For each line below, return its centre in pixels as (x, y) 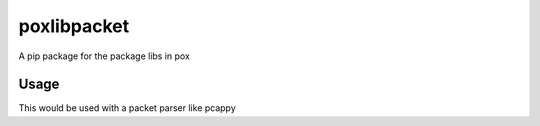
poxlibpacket (74, 26)
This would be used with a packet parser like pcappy (127, 108)
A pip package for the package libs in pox (104, 56)
